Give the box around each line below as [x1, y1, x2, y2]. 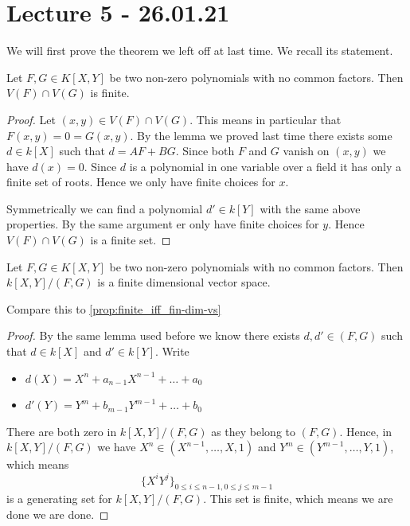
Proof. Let [6, 111, 56, 127]
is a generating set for [6, 490, 112, 507]
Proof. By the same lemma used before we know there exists [6, 327, 300, 344]
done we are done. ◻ [6, 505, 109, 522]
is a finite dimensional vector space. [97, 274, 271, 290]
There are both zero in [6, 423, 117, 439]
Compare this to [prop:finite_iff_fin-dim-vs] [6, 300, 221, 317]
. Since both [175, 142, 235, 159]
